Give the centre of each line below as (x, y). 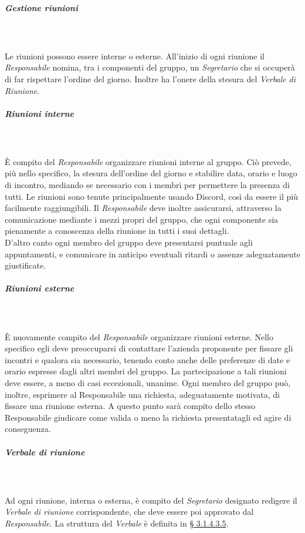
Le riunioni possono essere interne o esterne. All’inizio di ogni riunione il (135, 56)
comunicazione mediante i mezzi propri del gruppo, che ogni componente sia (142, 219)
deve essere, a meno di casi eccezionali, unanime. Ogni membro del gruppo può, (148, 382)
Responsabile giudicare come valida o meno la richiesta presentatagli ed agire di (148, 417)
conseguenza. (28, 429)
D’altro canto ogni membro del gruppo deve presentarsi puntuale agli (129, 242)
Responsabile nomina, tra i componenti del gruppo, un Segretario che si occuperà (150, 67)
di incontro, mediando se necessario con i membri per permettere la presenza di (147, 185)
